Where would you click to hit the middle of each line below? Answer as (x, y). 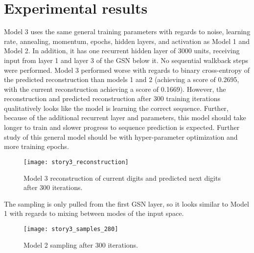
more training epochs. (36, 146)
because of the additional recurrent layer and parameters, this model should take (125, 117)
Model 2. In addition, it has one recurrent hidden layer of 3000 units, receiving (122, 51)
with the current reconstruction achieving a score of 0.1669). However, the (115, 89)
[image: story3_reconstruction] (76, 162)
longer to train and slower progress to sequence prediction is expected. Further (122, 127)
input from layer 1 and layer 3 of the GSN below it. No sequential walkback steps (126, 60)
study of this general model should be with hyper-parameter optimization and (121, 137)
